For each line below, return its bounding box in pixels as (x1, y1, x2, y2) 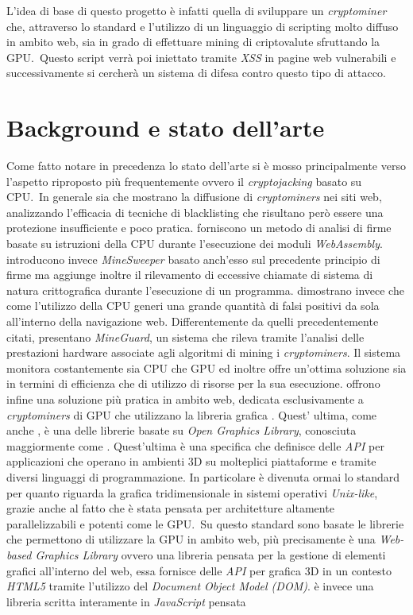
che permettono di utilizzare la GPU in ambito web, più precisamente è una (6, 531, 376, 547)
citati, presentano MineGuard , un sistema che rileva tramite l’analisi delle (6, 328, 365, 345)
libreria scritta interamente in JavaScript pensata (6, 593, 246, 609)
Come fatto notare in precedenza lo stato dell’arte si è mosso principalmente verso (6, 157, 406, 174)
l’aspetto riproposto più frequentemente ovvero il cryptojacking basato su (6, 172, 362, 189)
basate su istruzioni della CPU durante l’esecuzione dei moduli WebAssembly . (6, 235, 383, 252)
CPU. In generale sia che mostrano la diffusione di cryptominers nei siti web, (6, 188, 382, 205)
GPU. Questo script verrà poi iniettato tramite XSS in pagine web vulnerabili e (6, 48, 396, 65)
